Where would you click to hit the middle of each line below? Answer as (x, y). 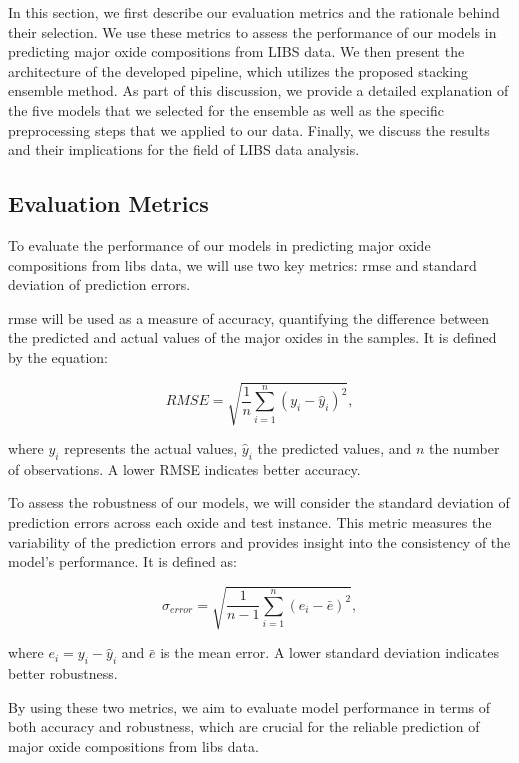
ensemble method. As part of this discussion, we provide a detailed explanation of (258, 90)
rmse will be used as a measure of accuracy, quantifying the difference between (249, 317)
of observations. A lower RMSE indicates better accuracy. (184, 468)
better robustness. (63, 673)
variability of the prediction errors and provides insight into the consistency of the (259, 541)
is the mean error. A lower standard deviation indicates (329, 652)
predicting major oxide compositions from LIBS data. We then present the (236, 51)
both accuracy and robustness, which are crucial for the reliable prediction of (244, 726)
